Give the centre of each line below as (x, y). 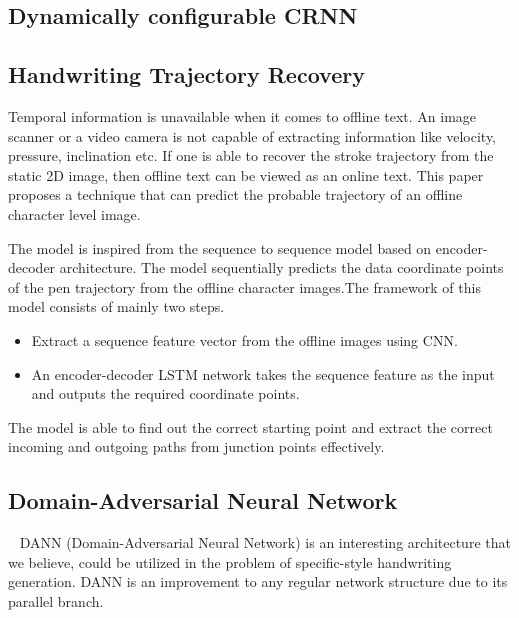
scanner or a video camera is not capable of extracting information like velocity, (252, 135)
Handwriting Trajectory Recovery (186, 74)
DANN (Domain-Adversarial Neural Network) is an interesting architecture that (265, 542)
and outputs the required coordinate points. (165, 393)
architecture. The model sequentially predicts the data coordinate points (281, 267)
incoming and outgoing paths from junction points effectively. (196, 446)
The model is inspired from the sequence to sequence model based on (220, 247)
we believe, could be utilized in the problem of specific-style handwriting (230, 561)
